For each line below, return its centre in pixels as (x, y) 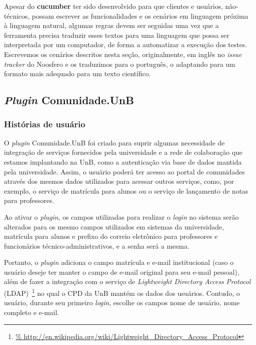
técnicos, (17, 15)
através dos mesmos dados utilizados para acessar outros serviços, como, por (119, 181)
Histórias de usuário (45, 124)
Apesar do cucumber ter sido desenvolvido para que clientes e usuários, (113, 6)
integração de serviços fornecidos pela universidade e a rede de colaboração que (123, 152)
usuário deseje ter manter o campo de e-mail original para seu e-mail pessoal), (122, 272)
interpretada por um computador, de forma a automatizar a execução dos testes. (126, 44)
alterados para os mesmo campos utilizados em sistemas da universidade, (114, 226)
